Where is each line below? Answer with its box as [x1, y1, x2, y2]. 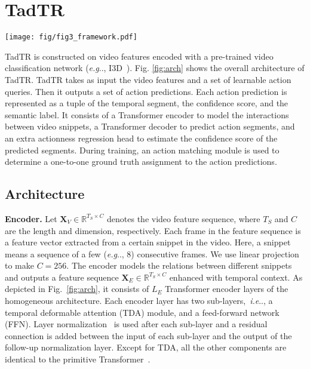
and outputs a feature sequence [5, 270, 119, 283]
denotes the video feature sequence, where [107, 212, 260, 225]
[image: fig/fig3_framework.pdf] [5, 33, 137, 42]
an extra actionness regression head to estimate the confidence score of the [5, 131, 278, 144]
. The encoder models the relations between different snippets [66, 259, 292, 272]
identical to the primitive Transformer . [5, 353, 151, 365]
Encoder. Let [5, 212, 57, 225]
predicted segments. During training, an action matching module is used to [5, 143, 280, 156]
